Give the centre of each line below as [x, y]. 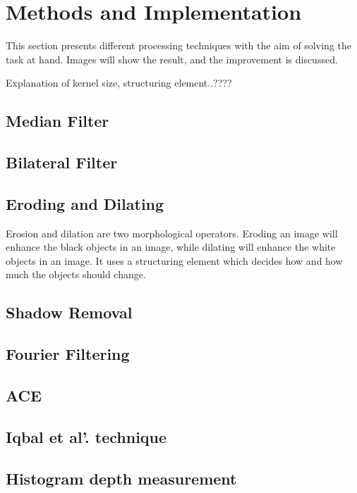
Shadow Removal [69, 312]
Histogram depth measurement [121, 478]
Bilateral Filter [62, 162]
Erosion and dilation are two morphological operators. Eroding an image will [172, 233]
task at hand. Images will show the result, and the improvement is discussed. [172, 59]
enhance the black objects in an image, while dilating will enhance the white [171, 247]
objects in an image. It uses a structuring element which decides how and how [174, 260]
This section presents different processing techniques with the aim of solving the [178, 45]
